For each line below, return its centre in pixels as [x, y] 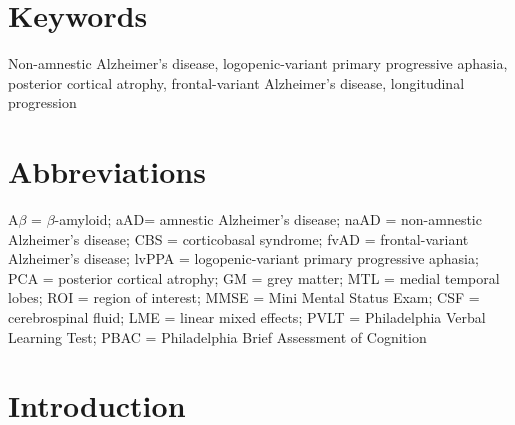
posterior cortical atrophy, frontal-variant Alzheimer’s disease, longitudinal [236, 82]
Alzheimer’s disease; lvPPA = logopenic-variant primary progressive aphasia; [243, 258]
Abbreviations [107, 171]
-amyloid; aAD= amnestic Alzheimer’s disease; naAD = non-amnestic [268, 219]
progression [42, 102]
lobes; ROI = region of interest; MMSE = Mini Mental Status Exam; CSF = [244, 297]
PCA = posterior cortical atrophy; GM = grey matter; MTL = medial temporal [254, 277]
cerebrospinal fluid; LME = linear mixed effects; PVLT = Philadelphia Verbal [247, 317]
